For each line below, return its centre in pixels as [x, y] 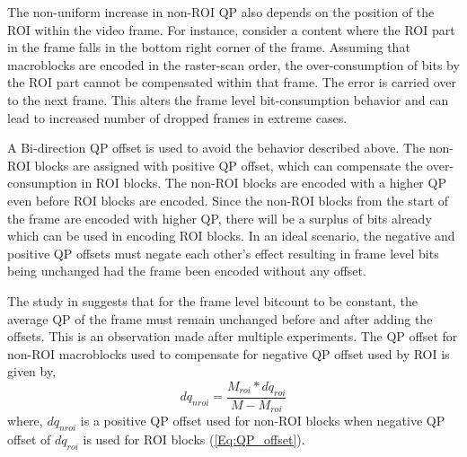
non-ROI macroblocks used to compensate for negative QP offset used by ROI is [229, 353]
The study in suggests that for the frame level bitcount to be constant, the [213, 300]
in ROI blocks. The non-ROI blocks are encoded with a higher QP [264, 183]
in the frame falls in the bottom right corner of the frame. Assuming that [209, 47]
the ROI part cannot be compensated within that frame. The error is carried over [232, 82]
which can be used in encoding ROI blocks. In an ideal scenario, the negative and [231, 236]
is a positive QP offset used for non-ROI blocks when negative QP [263, 421]
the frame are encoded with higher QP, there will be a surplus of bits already [220, 218]
